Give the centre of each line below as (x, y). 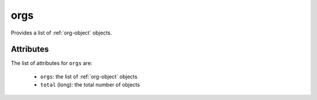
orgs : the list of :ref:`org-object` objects (89, 77)
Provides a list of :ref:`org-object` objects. (61, 33)
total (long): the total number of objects (90, 85)
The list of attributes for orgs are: (52, 63)
